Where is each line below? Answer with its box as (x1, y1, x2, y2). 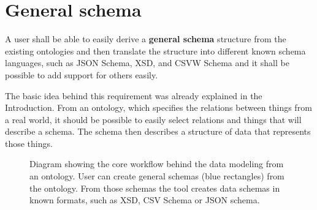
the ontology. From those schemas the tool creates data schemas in (29, 181, 280, 194)
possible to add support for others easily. (5, 68, 158, 81)
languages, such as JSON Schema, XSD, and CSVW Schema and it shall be (5, 56, 289, 69)
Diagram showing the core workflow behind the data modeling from (29, 157, 284, 170)
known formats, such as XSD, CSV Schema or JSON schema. (29, 193, 260, 206)
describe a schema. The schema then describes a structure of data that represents (5, 125, 311, 138)
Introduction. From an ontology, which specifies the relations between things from (5, 101, 312, 114)
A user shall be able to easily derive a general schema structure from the (5, 32, 286, 45)
